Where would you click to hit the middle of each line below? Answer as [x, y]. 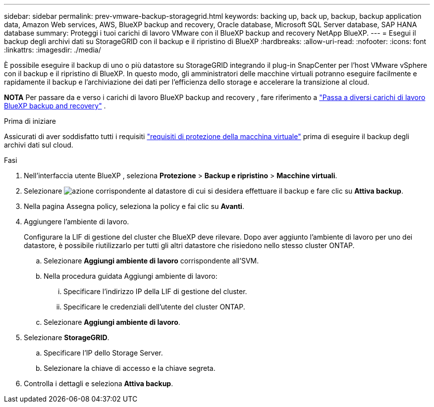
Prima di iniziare [30, 121]
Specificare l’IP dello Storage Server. [103, 353]
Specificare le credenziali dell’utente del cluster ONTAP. [154, 307]
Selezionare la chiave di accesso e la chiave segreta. [130, 368]
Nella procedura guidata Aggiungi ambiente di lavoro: [131, 276]
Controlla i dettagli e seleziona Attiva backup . [99, 383]
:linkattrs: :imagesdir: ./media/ [53, 50]
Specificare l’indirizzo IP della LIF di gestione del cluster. [155, 291]
